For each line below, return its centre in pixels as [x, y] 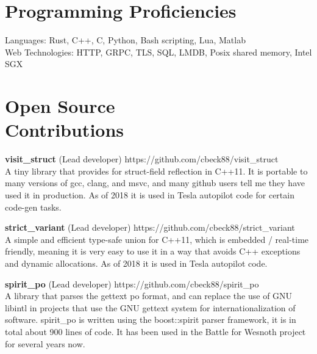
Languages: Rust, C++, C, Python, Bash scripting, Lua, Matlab [125, 40]
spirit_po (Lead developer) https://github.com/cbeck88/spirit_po [132, 284]
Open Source [60, 106]
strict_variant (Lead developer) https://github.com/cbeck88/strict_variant [150, 227]
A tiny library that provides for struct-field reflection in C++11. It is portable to [156, 171]
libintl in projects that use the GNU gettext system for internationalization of [150, 307]
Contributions [65, 130]
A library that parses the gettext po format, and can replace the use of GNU [149, 296]
